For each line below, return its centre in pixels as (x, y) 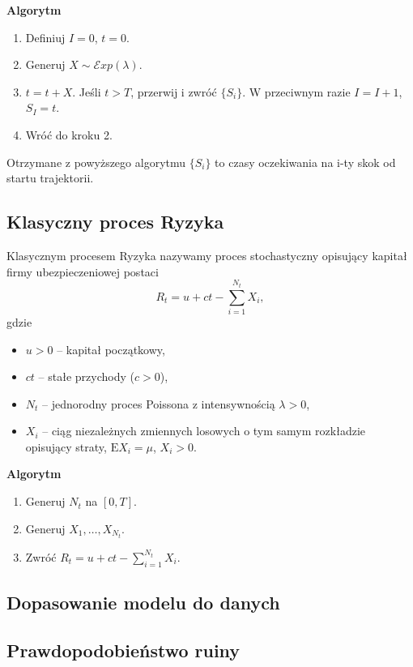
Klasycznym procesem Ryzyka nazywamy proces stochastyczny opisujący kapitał (207, 255)
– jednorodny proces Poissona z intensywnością (159, 403)
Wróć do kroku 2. (69, 134)
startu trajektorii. (50, 178)
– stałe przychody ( (86, 376)
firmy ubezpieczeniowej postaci (83, 271)
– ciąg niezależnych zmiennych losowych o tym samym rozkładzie (204, 431)
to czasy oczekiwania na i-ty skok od (305, 162)
